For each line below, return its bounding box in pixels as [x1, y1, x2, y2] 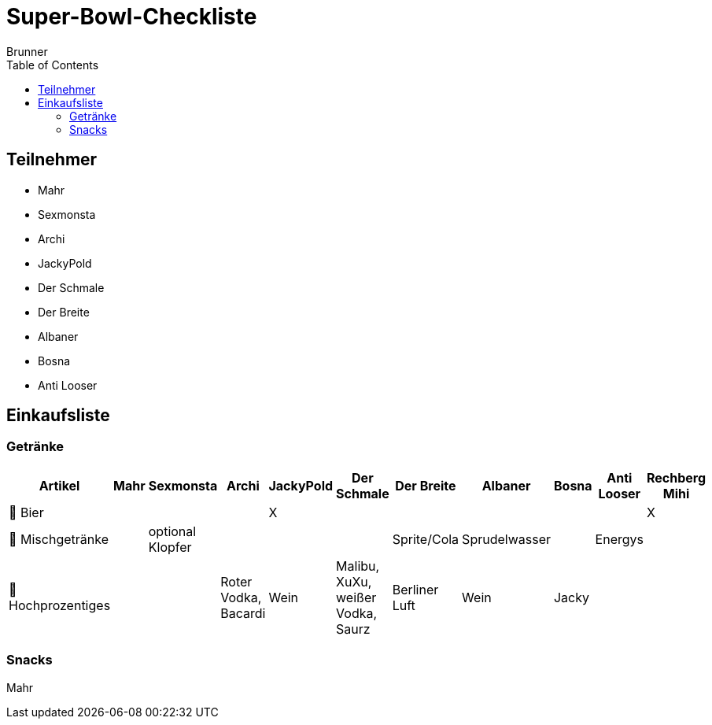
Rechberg [647, 469, 706, 486]
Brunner [6, 44, 48, 58]
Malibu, [336, 557, 380, 574]
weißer [336, 589, 377, 605]
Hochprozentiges [9, 597, 111, 613]
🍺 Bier [9, 504, 44, 520]
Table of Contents [6, 57, 99, 72]
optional [148, 523, 197, 539]
